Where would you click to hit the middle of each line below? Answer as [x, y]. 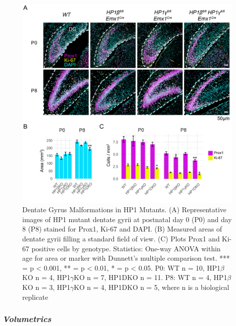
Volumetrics [27, 319]
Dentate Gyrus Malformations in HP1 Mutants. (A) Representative [124, 210]
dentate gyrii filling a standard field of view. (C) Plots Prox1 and [121, 239]
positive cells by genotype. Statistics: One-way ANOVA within [126, 248]
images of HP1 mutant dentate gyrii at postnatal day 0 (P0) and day [127, 219]
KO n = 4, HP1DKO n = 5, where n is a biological [152, 287]
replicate [35, 297]
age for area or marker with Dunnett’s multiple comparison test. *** [126, 258]
